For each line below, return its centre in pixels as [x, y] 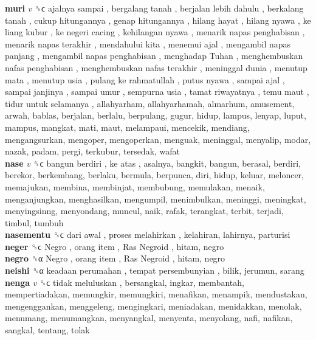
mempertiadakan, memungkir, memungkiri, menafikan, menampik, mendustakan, [156, 294]
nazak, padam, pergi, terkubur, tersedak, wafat [93, 151]
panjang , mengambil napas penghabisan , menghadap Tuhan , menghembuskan [154, 56]
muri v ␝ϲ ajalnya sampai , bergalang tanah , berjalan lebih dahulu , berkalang [154, 8]
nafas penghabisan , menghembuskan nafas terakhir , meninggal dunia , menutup [156, 67]
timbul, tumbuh [34, 222]
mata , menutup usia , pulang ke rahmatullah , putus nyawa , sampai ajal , [145, 79]
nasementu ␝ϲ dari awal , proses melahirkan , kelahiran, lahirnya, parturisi [148, 234]
